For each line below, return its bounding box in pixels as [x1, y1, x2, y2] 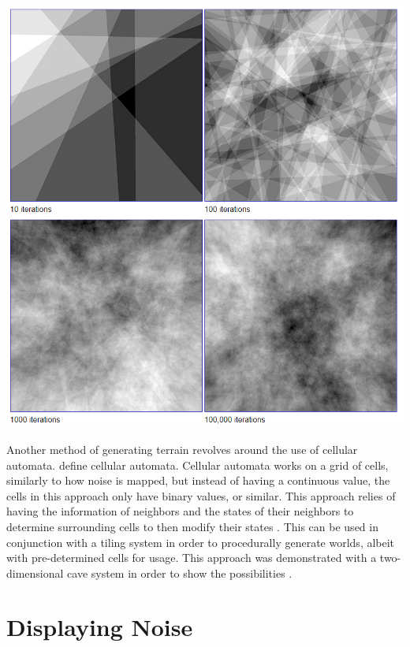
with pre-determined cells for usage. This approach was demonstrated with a [6, 549, 377, 566]
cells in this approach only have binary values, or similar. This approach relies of [6, 487, 396, 504]
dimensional [6, 564, 64, 581]
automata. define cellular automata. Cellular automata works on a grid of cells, [6, 456, 389, 473]
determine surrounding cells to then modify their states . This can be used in [6, 518, 378, 534]
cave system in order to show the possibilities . [67, 564, 293, 581]
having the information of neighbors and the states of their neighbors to [6, 503, 354, 519]
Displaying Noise [6, 611, 193, 643]
